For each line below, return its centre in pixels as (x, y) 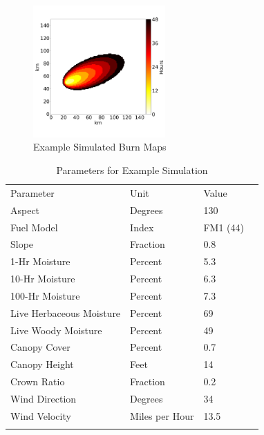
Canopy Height (42, 364)
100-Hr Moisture (45, 295)
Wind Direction (44, 398)
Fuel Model (34, 227)
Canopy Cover (40, 347)
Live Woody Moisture (56, 330)
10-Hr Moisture (43, 279)
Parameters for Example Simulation (132, 170)
